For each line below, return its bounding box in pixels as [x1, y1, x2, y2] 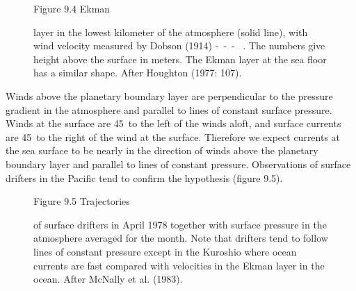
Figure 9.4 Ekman [33, 1, 111, 15]
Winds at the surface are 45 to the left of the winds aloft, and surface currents [6, 116, 341, 131]
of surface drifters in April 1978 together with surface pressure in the [33, 217, 327, 231]
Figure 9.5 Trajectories [33, 194, 130, 208]
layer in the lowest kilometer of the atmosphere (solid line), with [33, 24, 308, 39]
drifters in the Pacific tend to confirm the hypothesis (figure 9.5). [6, 170, 283, 185]
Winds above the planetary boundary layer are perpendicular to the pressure [6, 88, 333, 103]
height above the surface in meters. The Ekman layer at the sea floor [33, 51, 327, 66]
